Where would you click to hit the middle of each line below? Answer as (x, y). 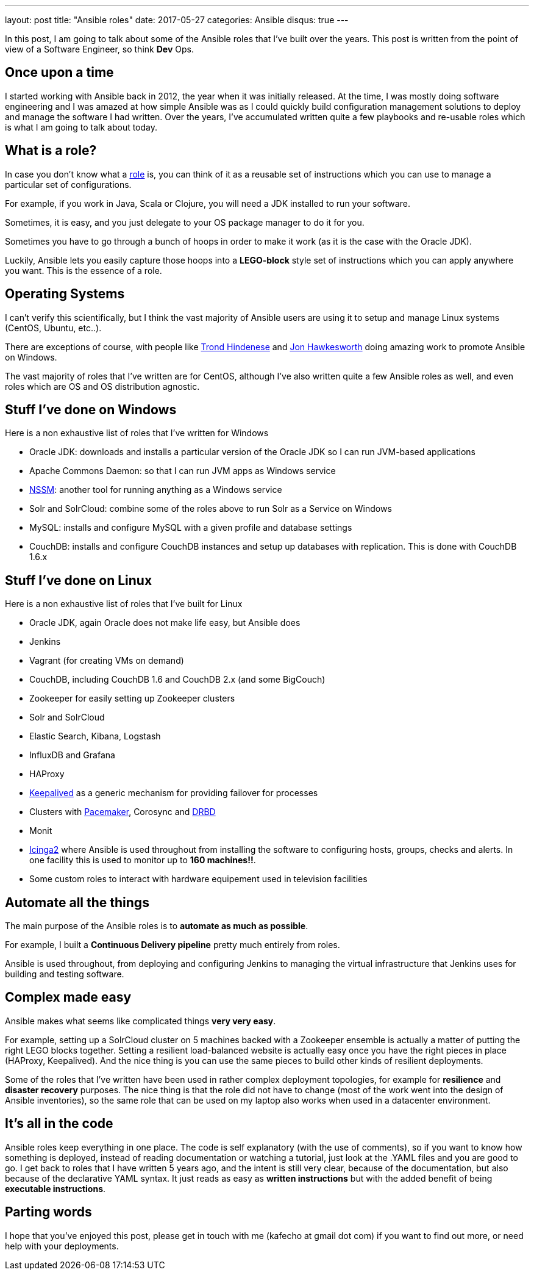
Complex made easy (68, 997)
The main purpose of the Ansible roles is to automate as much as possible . (157, 926)
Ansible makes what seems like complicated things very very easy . (141, 1021)
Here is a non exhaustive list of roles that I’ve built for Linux (124, 604)
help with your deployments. (62, 1246)
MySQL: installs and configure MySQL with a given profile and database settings (191, 528)
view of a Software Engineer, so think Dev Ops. (99, 49)
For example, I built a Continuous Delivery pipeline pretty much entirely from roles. (173, 945)
